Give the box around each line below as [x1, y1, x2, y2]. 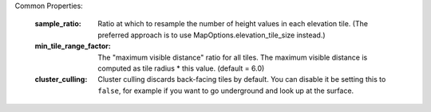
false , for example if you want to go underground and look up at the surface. [97, 86, 354, 95]
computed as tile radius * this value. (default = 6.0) [97, 64, 265, 73]
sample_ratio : [34, 19, 81, 29]
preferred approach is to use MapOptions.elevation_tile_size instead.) [97, 30, 326, 40]
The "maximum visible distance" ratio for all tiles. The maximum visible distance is [97, 52, 368, 62]
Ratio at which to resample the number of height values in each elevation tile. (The [97, 19, 369, 29]
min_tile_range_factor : [34, 41, 111, 51]
